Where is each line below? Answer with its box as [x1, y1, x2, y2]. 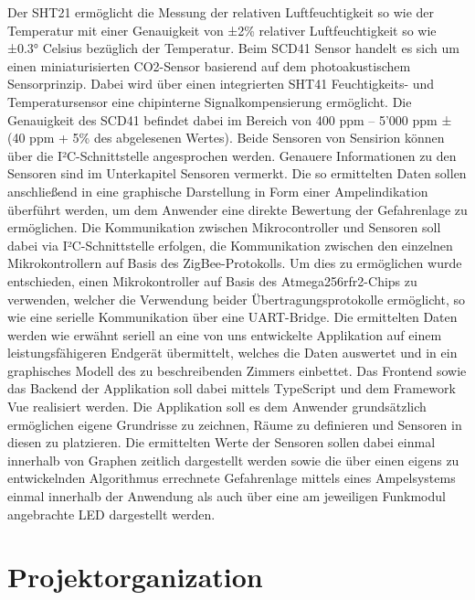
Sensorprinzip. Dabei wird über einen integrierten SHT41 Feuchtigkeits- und [7, 74, 435, 93]
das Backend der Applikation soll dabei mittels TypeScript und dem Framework [7, 379, 456, 398]
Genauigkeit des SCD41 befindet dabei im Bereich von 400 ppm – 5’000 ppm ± [7, 110, 452, 129]
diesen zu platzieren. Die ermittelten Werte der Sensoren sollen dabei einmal [7, 433, 436, 452]
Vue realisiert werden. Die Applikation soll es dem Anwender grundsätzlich [7, 397, 427, 416]
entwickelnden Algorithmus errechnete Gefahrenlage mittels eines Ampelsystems [7, 468, 456, 487]
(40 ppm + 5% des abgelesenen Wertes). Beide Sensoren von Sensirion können [7, 128, 445, 147]
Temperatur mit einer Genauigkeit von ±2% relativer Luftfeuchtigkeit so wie [7, 20, 437, 39]
